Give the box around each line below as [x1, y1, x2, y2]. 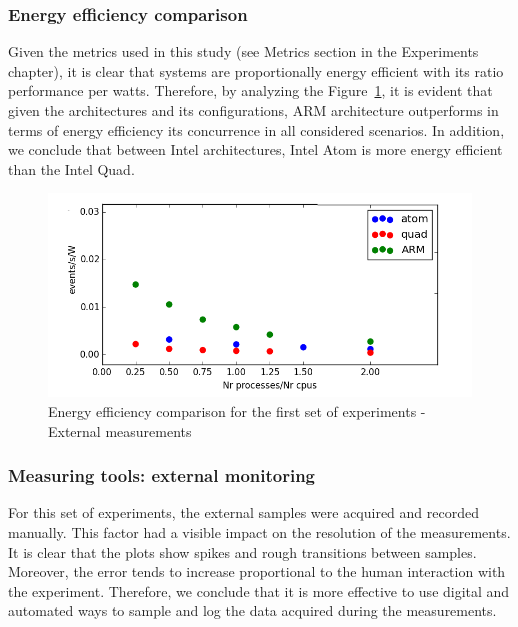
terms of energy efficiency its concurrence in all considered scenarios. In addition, [8, 119, 505, 140]
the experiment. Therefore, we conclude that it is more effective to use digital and [8, 580, 510, 601]
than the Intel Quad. [8, 158, 135, 179]
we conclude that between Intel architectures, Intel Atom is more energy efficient [8, 139, 503, 160]
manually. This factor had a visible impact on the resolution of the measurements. [8, 521, 511, 542]
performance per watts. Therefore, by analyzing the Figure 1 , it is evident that [8, 80, 493, 101]
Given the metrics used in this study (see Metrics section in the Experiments [8, 41, 479, 62]
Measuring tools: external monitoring [8, 463, 316, 488]
